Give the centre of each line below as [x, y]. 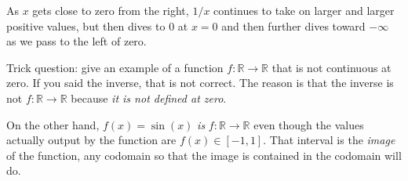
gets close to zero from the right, [111, 10]
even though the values [309, 124]
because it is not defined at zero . [149, 98]
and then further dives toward [293, 25]
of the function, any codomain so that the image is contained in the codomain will [204, 155]
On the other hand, [53, 124]
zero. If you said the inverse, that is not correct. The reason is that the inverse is [200, 83]
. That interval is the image [329, 140]
